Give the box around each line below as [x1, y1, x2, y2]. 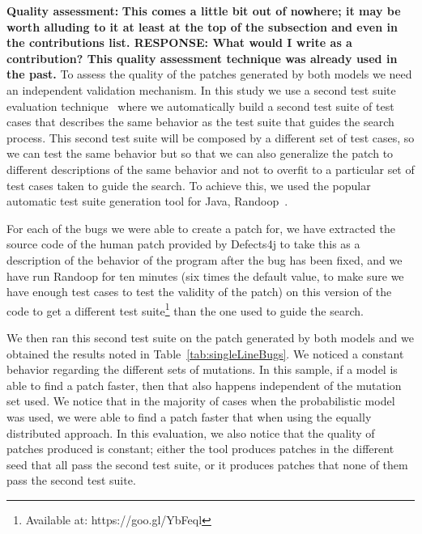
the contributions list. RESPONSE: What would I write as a [6, 34, 352, 51]
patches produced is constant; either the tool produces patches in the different [6, 440, 394, 457]
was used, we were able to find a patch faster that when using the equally [6, 408, 372, 425]
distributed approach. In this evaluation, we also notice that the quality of [6, 424, 375, 441]
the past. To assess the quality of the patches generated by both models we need [6, 66, 412, 83]
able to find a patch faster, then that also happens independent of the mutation [6, 376, 402, 393]
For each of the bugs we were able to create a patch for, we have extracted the [6, 219, 395, 236]
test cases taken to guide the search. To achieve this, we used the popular [6, 176, 371, 193]
